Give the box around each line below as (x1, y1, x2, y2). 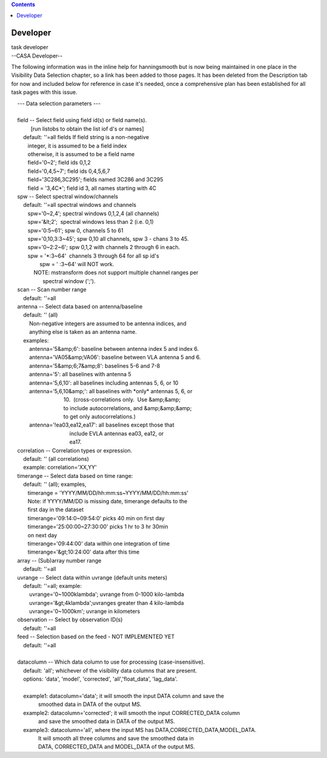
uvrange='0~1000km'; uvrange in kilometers (29, 608, 140, 615)
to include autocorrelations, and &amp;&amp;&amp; (63, 404, 192, 411)
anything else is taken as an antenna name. (29, 328, 137, 336)
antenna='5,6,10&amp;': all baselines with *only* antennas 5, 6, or (29, 387, 193, 394)
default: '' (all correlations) (23, 456, 89, 463)
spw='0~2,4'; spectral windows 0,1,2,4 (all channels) (27, 209, 160, 217)
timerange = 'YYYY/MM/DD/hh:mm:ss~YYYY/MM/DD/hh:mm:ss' (27, 489, 189, 496)
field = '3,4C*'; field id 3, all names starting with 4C (27, 185, 157, 192)
